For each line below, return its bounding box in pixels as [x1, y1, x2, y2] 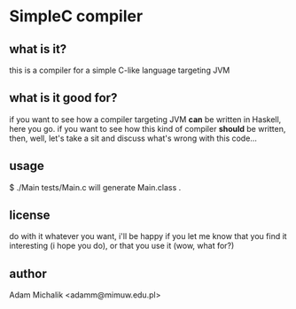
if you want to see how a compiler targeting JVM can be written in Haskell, [9, 113, 282, 125]
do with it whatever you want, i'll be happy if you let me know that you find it [9, 231, 287, 242]
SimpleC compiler [9, 6, 144, 27]
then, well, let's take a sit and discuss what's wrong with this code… [9, 133, 257, 143]
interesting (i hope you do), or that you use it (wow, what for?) [9, 241, 235, 251]
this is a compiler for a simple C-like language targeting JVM [9, 65, 230, 75]
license [9, 208, 51, 223]
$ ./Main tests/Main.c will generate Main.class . [9, 182, 182, 192]
